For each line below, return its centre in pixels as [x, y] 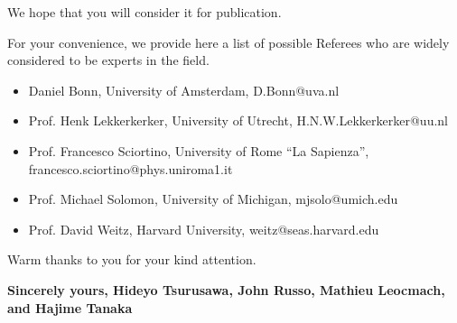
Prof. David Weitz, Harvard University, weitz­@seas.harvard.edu [204, 229]
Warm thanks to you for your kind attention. [132, 259]
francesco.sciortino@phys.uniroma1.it [131, 168]
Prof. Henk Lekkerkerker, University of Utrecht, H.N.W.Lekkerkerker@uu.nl [238, 120]
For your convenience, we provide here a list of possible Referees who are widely [228, 42]
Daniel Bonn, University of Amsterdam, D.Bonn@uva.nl [184, 90]
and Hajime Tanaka [70, 307]
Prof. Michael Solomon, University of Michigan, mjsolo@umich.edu [213, 199]
